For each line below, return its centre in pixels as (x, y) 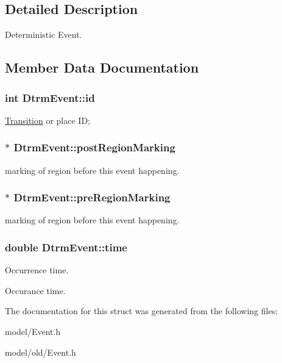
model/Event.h (33, 332)
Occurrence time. (37, 270)
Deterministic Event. (44, 34)
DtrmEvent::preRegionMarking (92, 197)
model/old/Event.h (41, 352)
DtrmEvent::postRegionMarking (94, 147)
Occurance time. (35, 290)
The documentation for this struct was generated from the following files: (142, 311)
